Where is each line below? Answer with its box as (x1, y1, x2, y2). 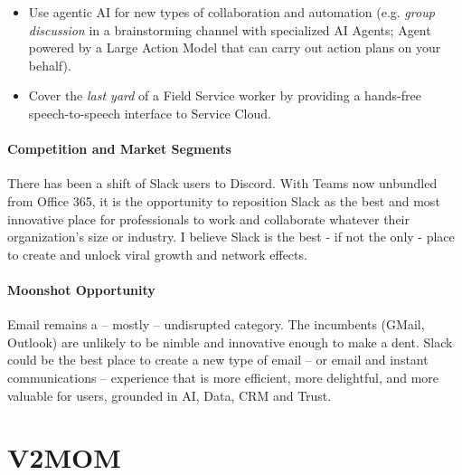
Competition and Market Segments (7, 139, 231, 158)
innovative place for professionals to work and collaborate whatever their (7, 209, 410, 228)
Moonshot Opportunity (7, 280, 156, 299)
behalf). (28, 55, 71, 74)
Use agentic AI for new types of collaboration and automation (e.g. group (28, 3, 435, 21)
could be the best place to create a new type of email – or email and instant (7, 350, 429, 369)
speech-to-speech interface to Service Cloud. (28, 103, 271, 122)
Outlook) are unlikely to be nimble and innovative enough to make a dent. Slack (7, 332, 453, 351)
